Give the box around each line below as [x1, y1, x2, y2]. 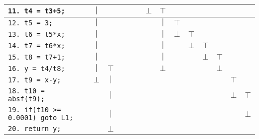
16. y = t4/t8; [8, 64, 65, 72]
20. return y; [8, 125, 61, 133]
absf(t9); [8, 95, 45, 103]
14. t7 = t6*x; [8, 41, 65, 50]
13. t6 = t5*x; [8, 30, 65, 38]
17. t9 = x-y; [8, 75, 61, 84]
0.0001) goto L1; [8, 114, 73, 122]
